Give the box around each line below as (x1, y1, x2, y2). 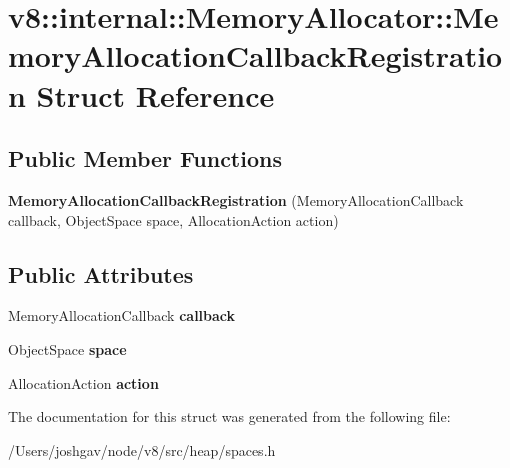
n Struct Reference (8, 74, 275, 115)
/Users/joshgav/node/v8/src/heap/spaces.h (8, 439, 276, 460)
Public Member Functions (8, 143, 282, 174)
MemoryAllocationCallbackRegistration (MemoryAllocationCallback (8, 189, 464, 210)
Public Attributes (8, 258, 194, 289)
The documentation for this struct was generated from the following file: (8, 406, 451, 427)
